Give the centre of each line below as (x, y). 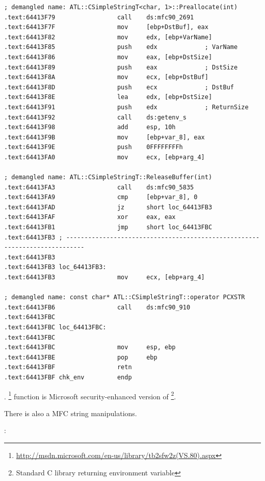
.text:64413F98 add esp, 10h (90, 127)
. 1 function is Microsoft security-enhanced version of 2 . (90, 395)
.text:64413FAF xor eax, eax (90, 217)
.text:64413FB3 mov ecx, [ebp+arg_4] (104, 278)
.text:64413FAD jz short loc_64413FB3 (108, 207)
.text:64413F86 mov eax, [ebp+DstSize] (108, 57)
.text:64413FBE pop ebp (81, 357)
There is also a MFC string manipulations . (71, 413)
